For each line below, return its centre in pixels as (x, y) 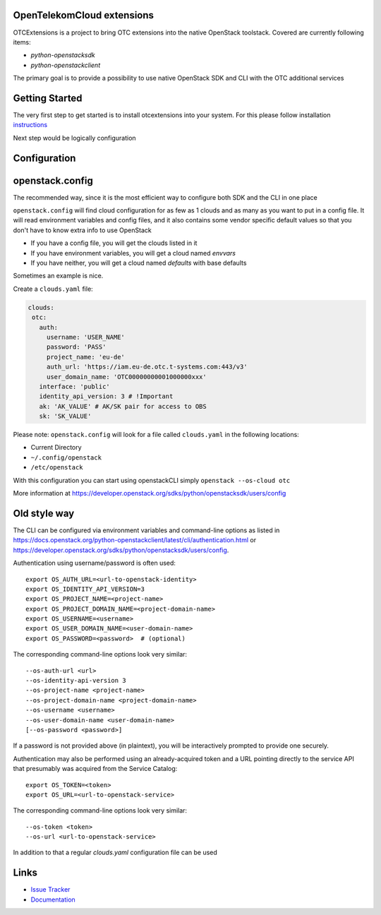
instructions (30, 125)
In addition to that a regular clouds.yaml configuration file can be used (115, 853)
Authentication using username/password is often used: (95, 563)
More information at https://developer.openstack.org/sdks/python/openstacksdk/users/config (150, 494)
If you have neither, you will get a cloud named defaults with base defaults (139, 263)
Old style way (44, 513)
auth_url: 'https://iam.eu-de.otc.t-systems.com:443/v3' (147, 367)
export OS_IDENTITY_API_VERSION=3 (85, 589)
